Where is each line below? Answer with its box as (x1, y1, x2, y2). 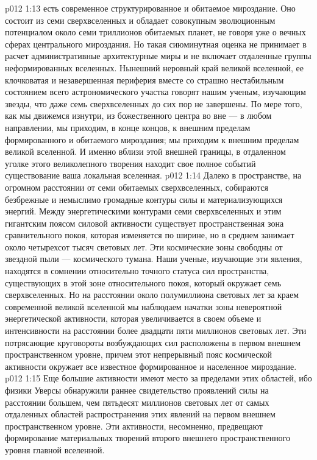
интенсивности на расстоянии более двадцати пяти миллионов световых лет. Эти (5, 324, 307, 337)
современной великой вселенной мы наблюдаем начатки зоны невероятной (5, 300, 282, 313)
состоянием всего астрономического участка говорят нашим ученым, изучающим (5, 85, 306, 98)
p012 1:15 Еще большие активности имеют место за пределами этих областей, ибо (5, 372, 312, 384)
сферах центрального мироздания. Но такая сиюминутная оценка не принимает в (5, 37, 307, 50)
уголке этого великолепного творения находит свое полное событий (5, 157, 256, 169)
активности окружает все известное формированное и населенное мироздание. (5, 359, 297, 372)
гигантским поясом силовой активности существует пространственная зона (5, 216, 284, 229)
